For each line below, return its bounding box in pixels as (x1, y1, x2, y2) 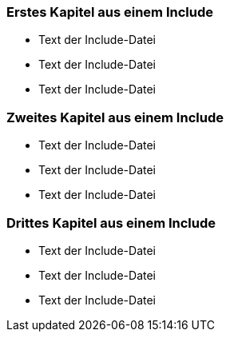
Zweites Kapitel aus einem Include (6, 109, 224, 125)
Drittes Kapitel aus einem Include (6, 214, 216, 231)
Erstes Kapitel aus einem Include (6, 4, 213, 20)
